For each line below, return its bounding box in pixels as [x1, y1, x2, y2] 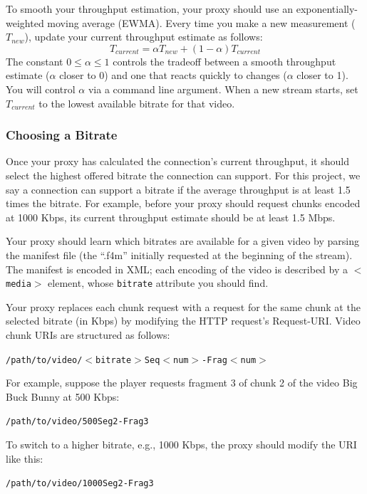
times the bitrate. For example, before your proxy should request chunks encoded [6, 196, 361, 211]
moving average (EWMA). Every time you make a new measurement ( [47, 15, 356, 30]
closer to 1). [296, 68, 348, 83]
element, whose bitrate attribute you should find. [48, 275, 269, 290]
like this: [6, 451, 43, 466]
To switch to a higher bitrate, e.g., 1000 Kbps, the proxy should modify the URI [6, 437, 357, 452]
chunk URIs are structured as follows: [6, 327, 170, 342]
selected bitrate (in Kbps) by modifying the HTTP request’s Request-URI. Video [6, 313, 361, 328]
